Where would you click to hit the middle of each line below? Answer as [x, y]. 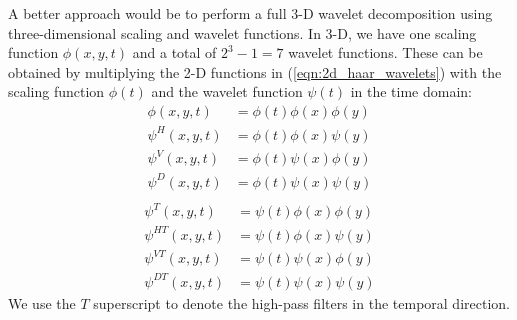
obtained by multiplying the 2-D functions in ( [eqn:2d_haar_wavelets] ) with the [255, 71]
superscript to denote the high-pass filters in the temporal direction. [301, 302]
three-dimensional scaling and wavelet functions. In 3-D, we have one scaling [242, 32]
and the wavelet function [227, 91]
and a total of [174, 52]
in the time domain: [411, 91]
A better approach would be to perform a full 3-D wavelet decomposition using [250, 13]
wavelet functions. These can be [385, 52]
